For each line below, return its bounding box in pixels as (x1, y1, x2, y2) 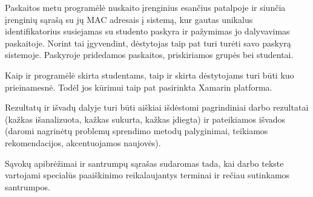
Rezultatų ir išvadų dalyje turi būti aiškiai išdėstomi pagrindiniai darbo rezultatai (5, 101, 309, 114)
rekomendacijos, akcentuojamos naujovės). (5, 136, 161, 149)
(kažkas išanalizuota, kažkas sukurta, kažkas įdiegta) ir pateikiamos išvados (5, 112, 286, 125)
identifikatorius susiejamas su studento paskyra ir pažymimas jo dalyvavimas (5, 25, 290, 37)
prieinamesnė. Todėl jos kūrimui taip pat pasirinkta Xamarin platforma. (5, 80, 272, 93)
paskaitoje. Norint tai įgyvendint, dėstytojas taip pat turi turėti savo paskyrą (5, 36, 291, 49)
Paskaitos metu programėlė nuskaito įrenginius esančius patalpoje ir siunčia (5, 1, 286, 13)
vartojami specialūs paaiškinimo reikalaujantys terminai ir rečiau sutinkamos (5, 169, 290, 181)
